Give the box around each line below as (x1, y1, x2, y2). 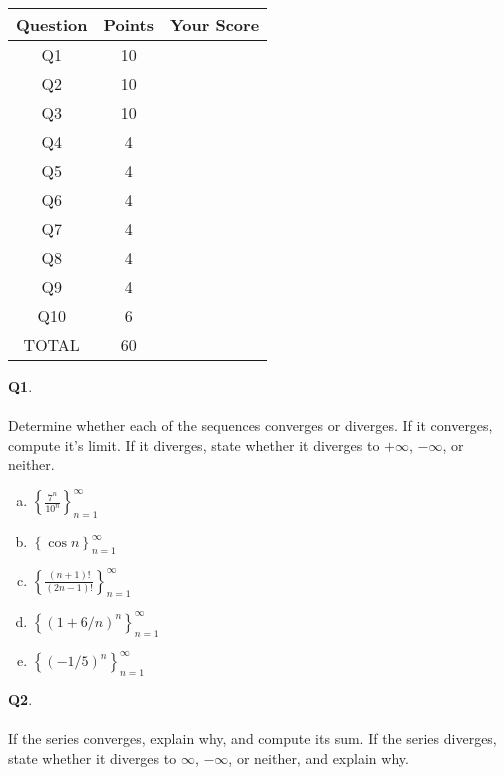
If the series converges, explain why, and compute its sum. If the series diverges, (8, 728, 497, 749)
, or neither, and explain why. (228, 747, 409, 768)
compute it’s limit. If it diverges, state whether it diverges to (8, 434, 380, 455)
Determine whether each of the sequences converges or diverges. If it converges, (8, 415, 493, 436)
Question (16, 13, 88, 36)
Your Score (169, 13, 260, 36)
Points (103, 13, 154, 36)
